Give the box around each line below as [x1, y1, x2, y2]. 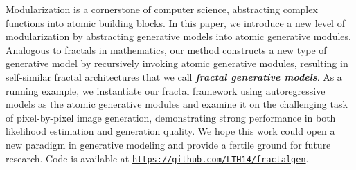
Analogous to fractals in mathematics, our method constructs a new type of [6, 42, 327, 57]
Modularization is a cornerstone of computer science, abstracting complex [6, 2, 318, 16]
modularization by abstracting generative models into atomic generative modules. [6, 29, 351, 44]
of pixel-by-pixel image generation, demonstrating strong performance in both [6, 110, 336, 124]
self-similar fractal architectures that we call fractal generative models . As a [6, 69, 342, 84]
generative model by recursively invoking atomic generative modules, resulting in [6, 56, 348, 70]
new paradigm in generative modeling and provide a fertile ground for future [6, 137, 331, 151]
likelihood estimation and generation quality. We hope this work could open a [6, 124, 335, 138]
